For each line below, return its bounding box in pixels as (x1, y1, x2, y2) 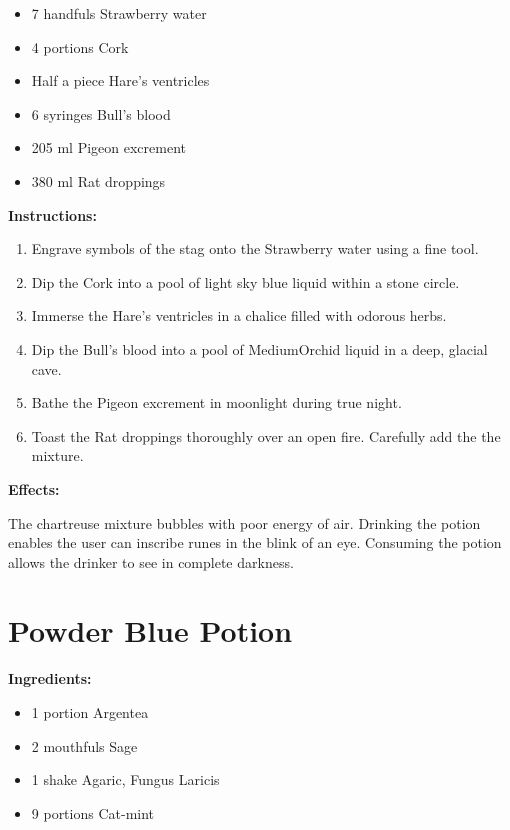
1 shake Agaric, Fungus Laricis (31, 769, 220, 790)
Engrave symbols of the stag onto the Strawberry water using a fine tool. (31, 238, 479, 259)
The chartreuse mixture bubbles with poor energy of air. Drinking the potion (8, 512, 481, 533)
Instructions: (8, 204, 97, 225)
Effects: (8, 478, 60, 499)
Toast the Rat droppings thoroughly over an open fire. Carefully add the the (31, 425, 501, 446)
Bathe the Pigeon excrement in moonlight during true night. (31, 392, 402, 413)
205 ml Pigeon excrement (31, 137, 187, 158)
